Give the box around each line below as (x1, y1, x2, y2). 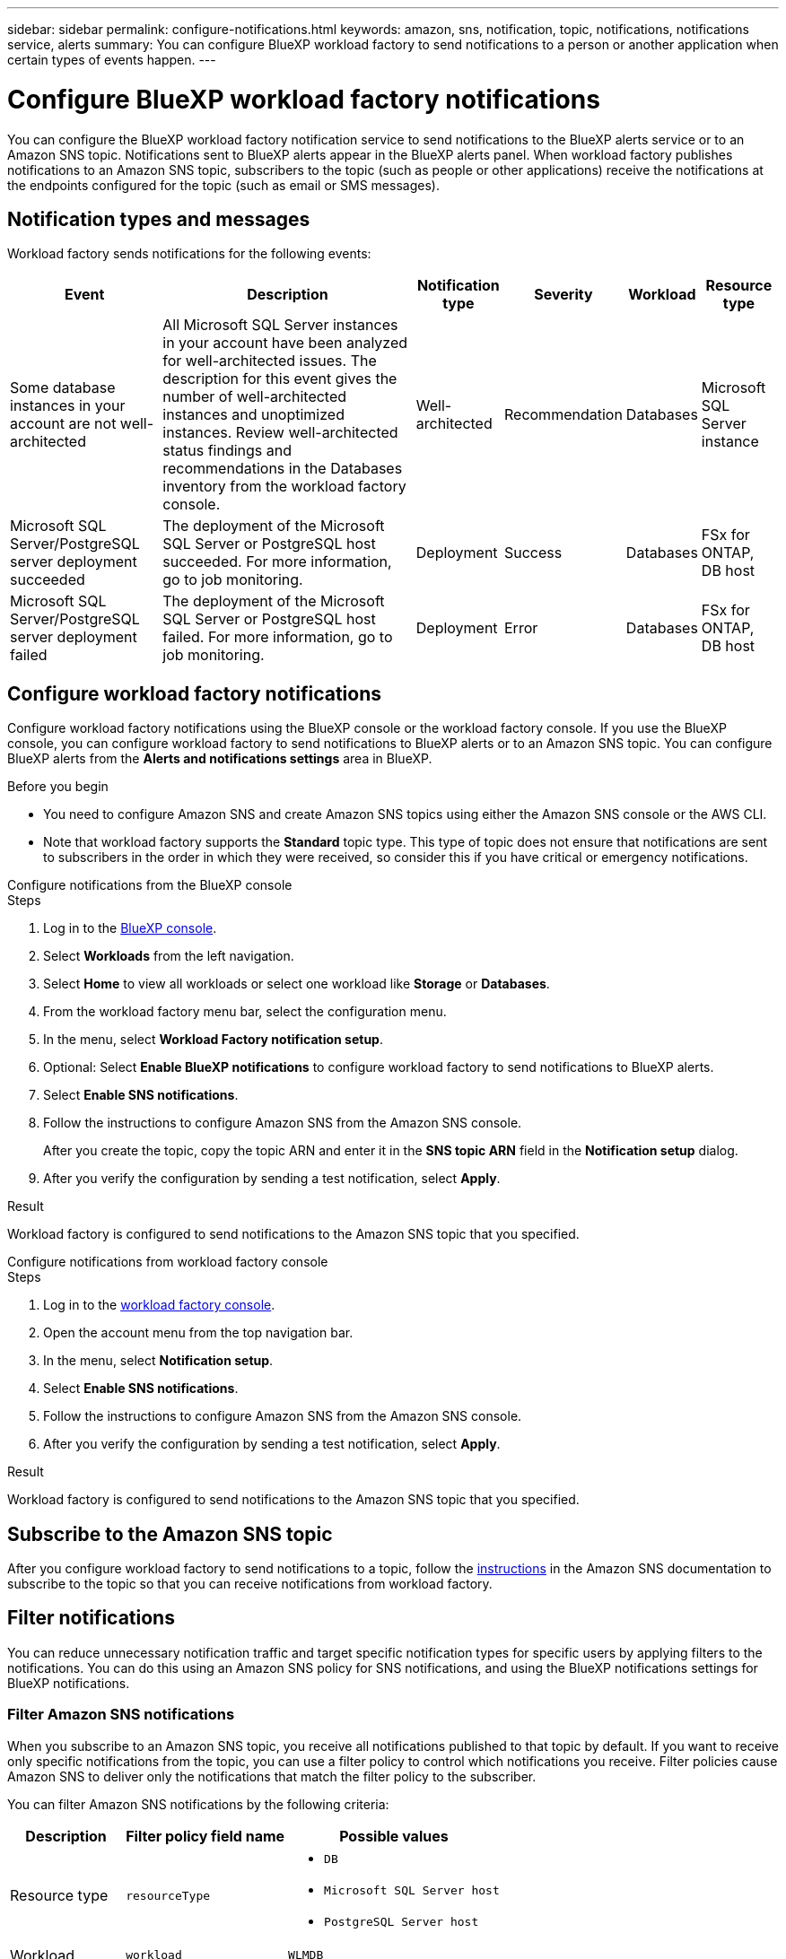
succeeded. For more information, (162, 553, 392, 571)
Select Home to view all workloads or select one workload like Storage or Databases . (43, 976, 550, 992)
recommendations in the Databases (162, 459, 403, 478)
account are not (10, 414, 117, 433)
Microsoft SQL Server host (324, 1883, 500, 1897)
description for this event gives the (162, 370, 397, 388)
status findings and (162, 441, 293, 460)
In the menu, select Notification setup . (43, 1353, 274, 1369)
